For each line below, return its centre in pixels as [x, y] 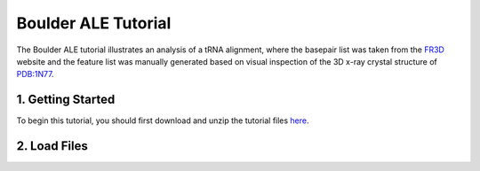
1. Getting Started [66, 100]
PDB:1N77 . [35, 74]
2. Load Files [52, 146]
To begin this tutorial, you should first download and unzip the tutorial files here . [163, 120]
